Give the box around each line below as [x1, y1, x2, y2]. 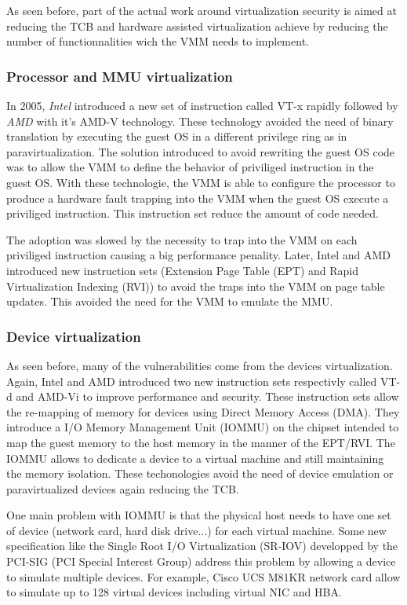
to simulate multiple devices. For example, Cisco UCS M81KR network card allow [6, 568, 401, 585]
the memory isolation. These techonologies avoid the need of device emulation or [6, 465, 394, 482]
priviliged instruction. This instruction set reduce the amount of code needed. [6, 205, 379, 222]
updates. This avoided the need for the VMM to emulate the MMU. [6, 293, 333, 310]
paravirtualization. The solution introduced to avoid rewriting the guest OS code [6, 143, 395, 159]
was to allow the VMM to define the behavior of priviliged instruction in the [6, 159, 374, 175]
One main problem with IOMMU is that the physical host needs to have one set [6, 507, 391, 523]
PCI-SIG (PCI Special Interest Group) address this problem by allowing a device [6, 553, 396, 570]
